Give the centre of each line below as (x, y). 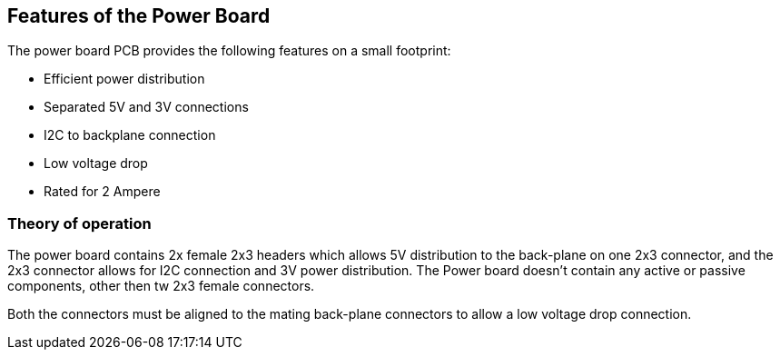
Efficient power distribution (124, 79)
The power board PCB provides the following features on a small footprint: (229, 51)
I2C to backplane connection (130, 135)
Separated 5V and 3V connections (146, 107)
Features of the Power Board (139, 16)
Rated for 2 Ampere (102, 192)
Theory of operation (79, 223)
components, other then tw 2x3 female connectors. (161, 286)
